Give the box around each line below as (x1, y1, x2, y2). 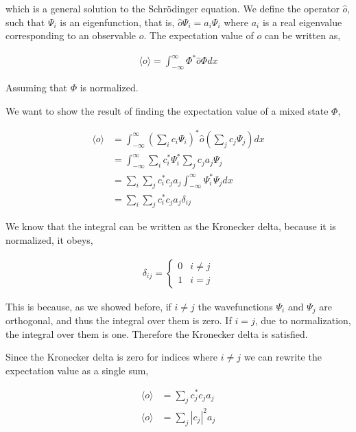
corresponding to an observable (5, 28, 137, 43)
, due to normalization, (254, 313, 351, 328)
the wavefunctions (198, 299, 273, 313)
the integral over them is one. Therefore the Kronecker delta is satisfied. (5, 326, 308, 341)
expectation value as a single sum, (5, 363, 149, 377)
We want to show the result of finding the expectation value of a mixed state (5, 103, 329, 117)
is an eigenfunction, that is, (60, 14, 175, 29)
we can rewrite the (244, 350, 322, 364)
